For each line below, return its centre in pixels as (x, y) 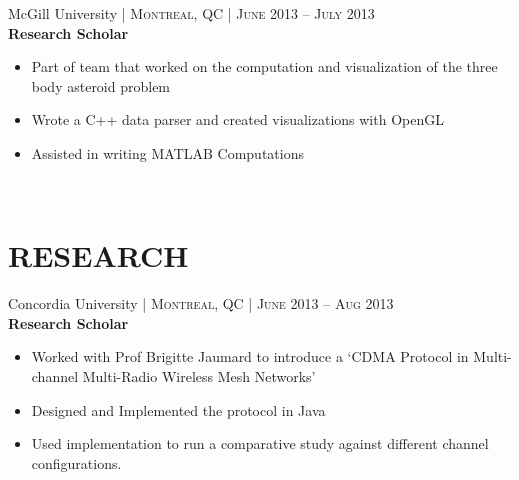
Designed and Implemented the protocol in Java (178, 409)
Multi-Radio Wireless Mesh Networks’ (199, 376)
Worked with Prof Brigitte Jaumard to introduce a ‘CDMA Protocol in (250, 356)
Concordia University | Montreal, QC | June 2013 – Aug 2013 (201, 303)
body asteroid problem (101, 85)
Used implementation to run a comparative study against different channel (260, 443)
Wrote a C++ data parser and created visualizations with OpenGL (237, 119)
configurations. (76, 462)
